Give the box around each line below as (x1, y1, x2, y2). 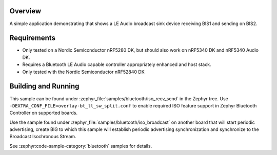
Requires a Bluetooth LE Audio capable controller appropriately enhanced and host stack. (22, 61, 211, 68)
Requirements (9, 34, 56, 42)
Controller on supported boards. (9, 110, 78, 116)
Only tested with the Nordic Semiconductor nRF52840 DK (22, 69, 145, 75)
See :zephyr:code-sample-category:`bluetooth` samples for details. (9, 143, 152, 149)
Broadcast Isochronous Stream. (9, 134, 76, 140)
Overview (9, 7, 42, 15)
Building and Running (9, 82, 80, 91)
